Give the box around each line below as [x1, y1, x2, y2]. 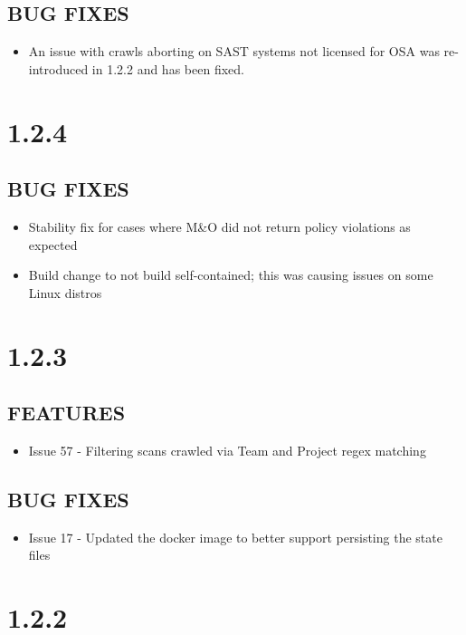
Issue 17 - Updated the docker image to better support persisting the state [28, 527, 442, 546]
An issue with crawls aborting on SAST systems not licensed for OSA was [28, 42, 440, 61]
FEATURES [7, 399, 126, 427]
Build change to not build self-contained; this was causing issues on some [28, 265, 433, 284]
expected [28, 235, 78, 254]
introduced [28, 59, 89, 78]
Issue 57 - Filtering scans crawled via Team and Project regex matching [28, 440, 426, 459]
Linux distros [28, 283, 102, 302]
